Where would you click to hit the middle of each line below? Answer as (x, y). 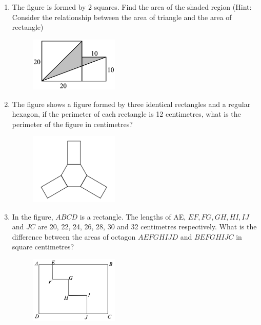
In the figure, (33, 216)
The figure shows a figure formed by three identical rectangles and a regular (131, 104)
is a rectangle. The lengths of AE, (133, 216)
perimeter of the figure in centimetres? (72, 124)
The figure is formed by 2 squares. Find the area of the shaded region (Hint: (132, 7)
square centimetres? (43, 247)
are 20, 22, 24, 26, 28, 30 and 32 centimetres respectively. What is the (147, 227)
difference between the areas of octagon (74, 236)
